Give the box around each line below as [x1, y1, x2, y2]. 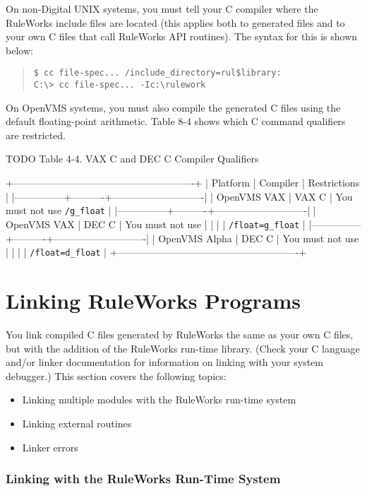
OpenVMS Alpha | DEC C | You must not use [158, 230, 359, 245]
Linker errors [22, 439, 78, 454]
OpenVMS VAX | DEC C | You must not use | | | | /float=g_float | [6, 216, 306, 231]
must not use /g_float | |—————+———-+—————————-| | [6, 203, 316, 218]
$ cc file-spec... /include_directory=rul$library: [33, 68, 282, 78]
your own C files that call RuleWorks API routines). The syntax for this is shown [6, 29, 358, 44]
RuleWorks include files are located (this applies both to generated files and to [6, 15, 345, 30]
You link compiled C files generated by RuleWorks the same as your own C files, [6, 326, 354, 341]
